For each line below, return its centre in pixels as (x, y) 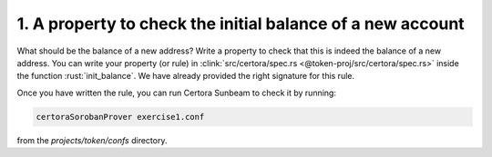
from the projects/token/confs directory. (92, 140)
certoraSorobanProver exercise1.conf (120, 117)
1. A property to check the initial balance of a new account (241, 24)
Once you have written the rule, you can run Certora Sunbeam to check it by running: (177, 93)
